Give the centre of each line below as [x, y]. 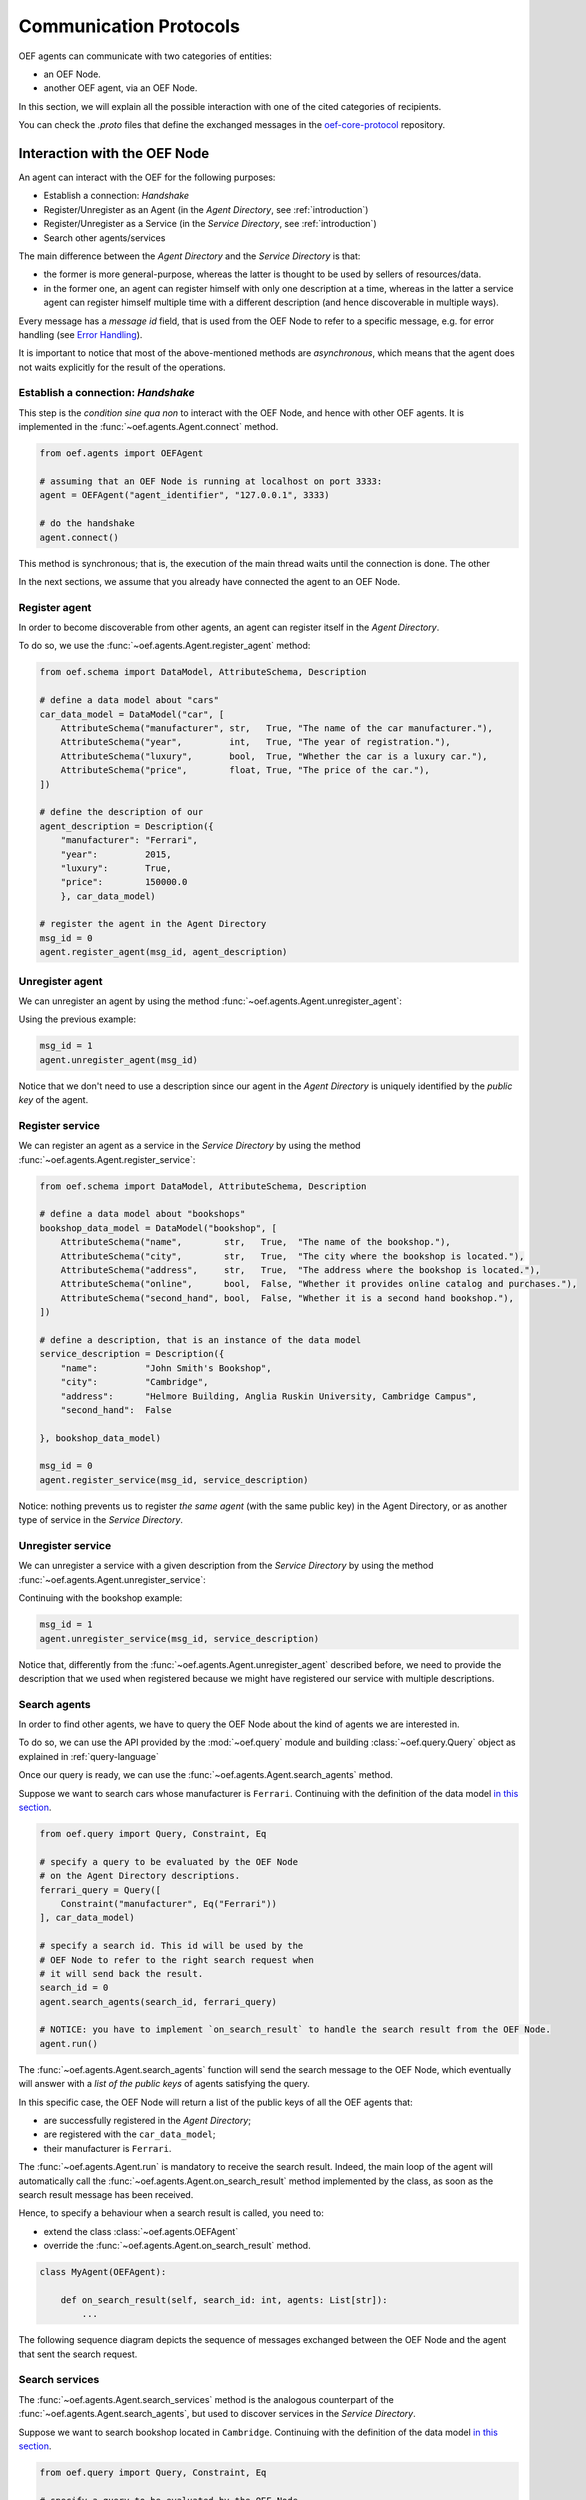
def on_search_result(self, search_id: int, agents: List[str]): [224, 2299]
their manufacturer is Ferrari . [107, 2148]
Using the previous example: [77, 1019]
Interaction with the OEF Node [114, 153]
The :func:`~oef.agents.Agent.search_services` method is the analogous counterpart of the [206, 2399]
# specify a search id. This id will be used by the [171, 1946]
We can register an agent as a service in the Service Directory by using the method [189, 1146]
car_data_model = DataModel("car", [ [132, 714]
